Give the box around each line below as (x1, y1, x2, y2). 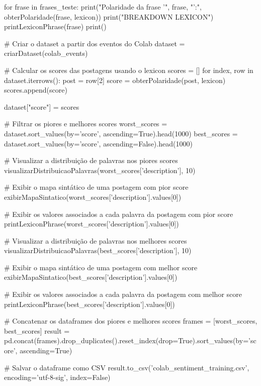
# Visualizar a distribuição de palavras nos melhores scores (4, 235, 187, 246)
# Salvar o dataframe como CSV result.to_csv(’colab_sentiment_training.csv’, (4, 362, 249, 372)
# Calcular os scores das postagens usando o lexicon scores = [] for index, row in (4, 64, 253, 75)
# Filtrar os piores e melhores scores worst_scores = (4, 118, 167, 129)
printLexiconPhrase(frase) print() (4, 21, 107, 32)
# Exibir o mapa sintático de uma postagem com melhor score (4, 262, 198, 272)
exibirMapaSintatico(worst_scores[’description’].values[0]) (4, 191, 182, 202)
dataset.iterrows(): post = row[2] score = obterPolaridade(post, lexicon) (4, 74, 226, 85)
